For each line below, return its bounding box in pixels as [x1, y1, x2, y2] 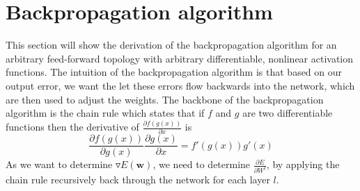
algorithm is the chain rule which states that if [6, 106, 205, 120]
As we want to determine [6, 157, 113, 172]
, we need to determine [152, 157, 251, 172]
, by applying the [266, 157, 340, 172]
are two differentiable [242, 106, 333, 120]
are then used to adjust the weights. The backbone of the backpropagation [6, 92, 324, 106]
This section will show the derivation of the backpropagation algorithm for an [6, 38, 337, 52]
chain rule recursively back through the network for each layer [6, 172, 270, 187]
